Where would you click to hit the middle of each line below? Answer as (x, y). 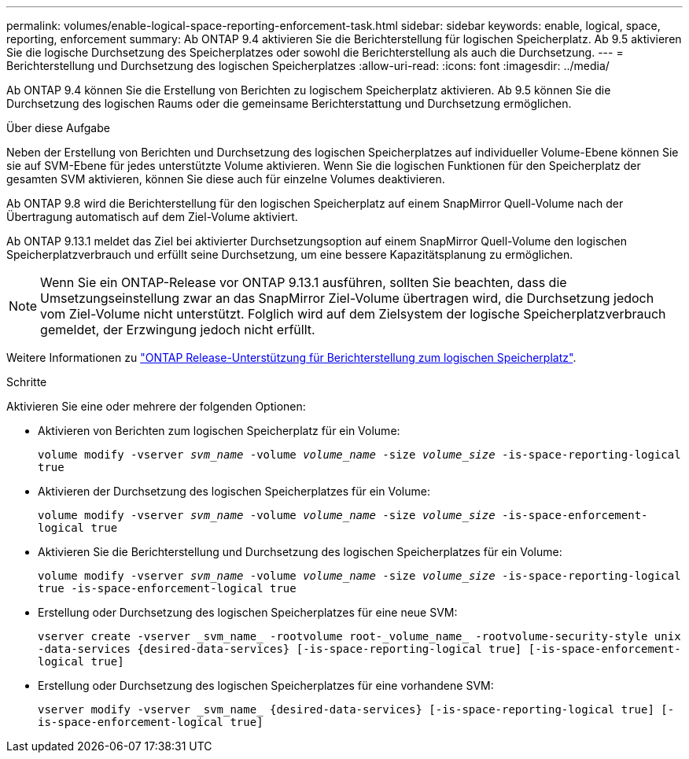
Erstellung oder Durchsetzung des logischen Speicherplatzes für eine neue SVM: (248, 612)
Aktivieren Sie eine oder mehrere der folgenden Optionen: (156, 406)
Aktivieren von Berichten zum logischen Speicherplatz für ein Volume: (219, 431)
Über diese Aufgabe (58, 128)
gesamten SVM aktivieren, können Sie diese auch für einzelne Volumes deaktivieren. (226, 179)
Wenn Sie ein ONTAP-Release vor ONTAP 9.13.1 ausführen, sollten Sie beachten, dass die (304, 282)
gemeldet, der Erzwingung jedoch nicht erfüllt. (178, 330)
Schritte (27, 382)
